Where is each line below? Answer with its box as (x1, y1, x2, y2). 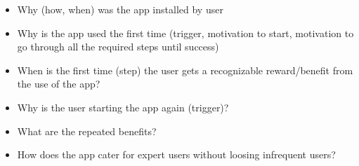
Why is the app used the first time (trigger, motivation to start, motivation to (17, 25, 354, 40)
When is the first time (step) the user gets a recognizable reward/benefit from (17, 62, 353, 77)
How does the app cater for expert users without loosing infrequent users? (17, 147, 336, 162)
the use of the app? (17, 76, 100, 91)
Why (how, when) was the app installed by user (17, 2, 223, 16)
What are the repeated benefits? (17, 123, 157, 138)
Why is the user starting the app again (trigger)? (17, 99, 229, 114)
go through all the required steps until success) (17, 39, 219, 54)
